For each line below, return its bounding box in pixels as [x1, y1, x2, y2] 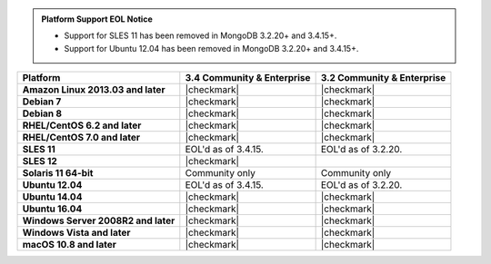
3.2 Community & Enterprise [320, 72, 446, 84]
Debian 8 [22, 107, 63, 120]
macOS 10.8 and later [22, 239, 117, 251]
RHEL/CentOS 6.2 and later [22, 119, 142, 132]
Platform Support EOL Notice [41, 14, 154, 24]
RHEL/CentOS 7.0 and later [22, 132, 141, 144]
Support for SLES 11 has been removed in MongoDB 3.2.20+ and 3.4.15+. [64, 30, 337, 41]
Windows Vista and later [22, 227, 131, 240]
